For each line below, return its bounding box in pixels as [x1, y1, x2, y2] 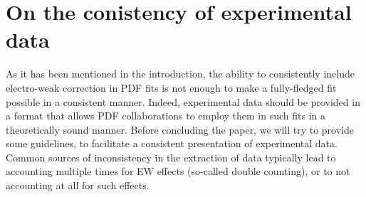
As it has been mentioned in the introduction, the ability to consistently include [6, 66, 355, 81]
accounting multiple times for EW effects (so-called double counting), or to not [6, 164, 350, 179]
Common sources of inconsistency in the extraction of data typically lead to [6, 149, 336, 164]
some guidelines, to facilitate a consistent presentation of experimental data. [6, 136, 338, 151]
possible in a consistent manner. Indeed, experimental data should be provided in [6, 94, 360, 109]
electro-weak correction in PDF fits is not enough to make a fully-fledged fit [6, 80, 337, 95]
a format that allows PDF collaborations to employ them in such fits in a [6, 108, 325, 123]
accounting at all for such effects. [6, 178, 150, 193]
